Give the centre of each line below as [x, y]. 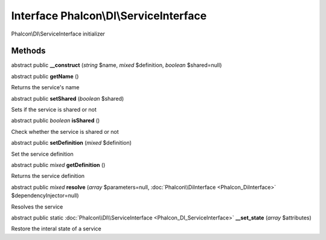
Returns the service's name [45, 87]
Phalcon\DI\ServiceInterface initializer [58, 34]
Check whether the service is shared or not [65, 131]
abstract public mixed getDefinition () [58, 165]
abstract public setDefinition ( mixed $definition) [72, 143]
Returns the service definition [48, 176]
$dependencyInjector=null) [45, 195]
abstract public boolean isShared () [56, 121]
